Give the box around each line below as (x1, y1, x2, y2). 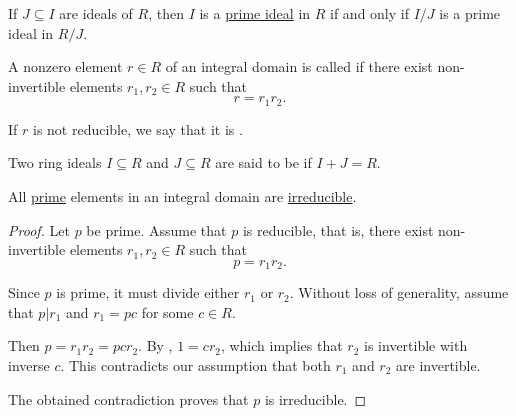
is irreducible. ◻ (264, 388, 367, 409)
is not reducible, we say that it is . (32, 118, 243, 139)
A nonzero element (8, 56, 123, 77)
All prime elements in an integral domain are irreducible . (8, 186, 357, 207)
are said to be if (215, 152, 312, 173)
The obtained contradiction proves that (8, 388, 249, 409)
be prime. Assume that (86, 219, 227, 240)
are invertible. (396, 355, 481, 376)
